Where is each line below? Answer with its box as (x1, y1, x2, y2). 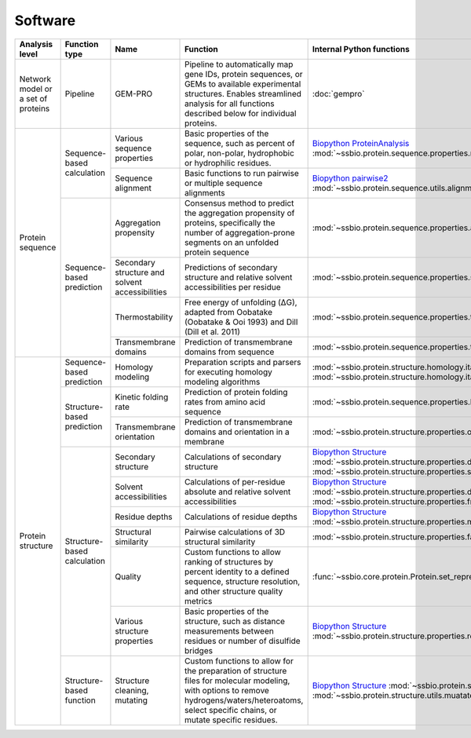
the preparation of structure (184, 665, 287, 676)
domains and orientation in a (184, 426, 290, 437)
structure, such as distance (184, 616, 286, 627)
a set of (19, 93, 48, 104)
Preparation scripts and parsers (184, 356, 301, 367)
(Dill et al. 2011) (184, 326, 241, 337)
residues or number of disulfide (184, 635, 301, 646)
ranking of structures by (184, 556, 274, 567)
